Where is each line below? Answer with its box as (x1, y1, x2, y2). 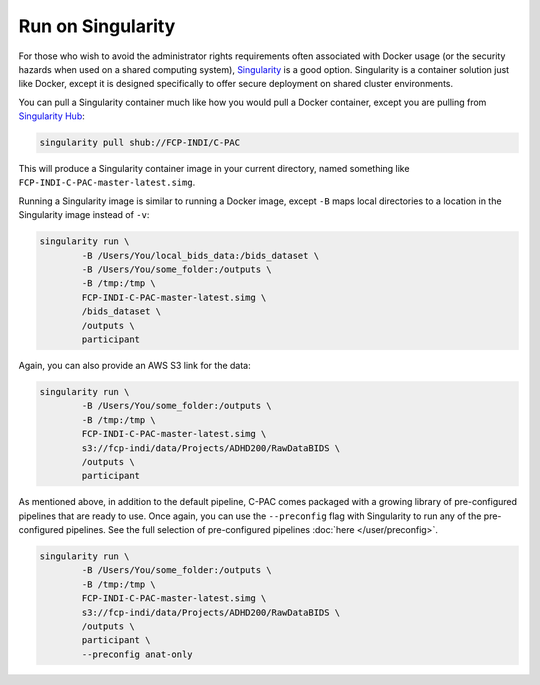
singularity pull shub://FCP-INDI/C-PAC (39, 137, 240, 149)
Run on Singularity (18, 15, 176, 37)
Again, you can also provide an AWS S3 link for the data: (18, 359, 251, 371)
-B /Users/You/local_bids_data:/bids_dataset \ (81, 250, 320, 261)
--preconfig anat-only (81, 648, 194, 660)
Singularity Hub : (18, 110, 85, 122)
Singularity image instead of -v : (18, 209, 150, 221)
